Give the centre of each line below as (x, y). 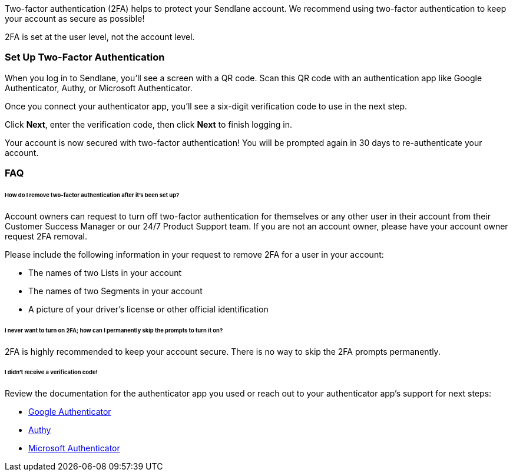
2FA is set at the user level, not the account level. (100, 37)
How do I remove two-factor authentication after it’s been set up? (92, 195)
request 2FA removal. (46, 236)
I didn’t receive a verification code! (51, 372)
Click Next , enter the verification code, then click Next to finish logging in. (149, 124)
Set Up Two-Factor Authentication (85, 57)
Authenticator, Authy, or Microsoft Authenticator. (99, 88)
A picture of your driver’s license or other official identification (148, 309)
